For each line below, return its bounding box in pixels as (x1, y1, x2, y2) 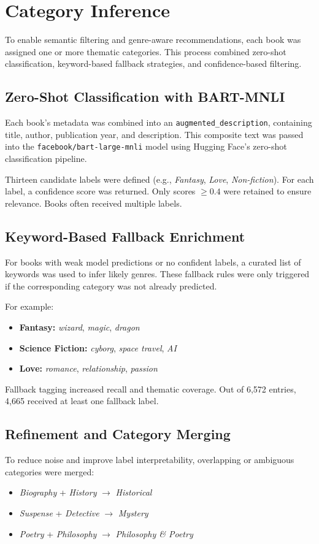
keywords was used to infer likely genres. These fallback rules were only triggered (5, 267, 310, 280)
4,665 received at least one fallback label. (5, 394, 159, 407)
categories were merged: (5, 465, 94, 478)
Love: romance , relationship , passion (19, 362, 158, 375)
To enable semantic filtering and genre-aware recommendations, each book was (5, 33, 301, 46)
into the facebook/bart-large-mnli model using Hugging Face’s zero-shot (5, 140, 287, 153)
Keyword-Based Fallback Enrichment (5, 226, 245, 245)
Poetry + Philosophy (19, 527, 97, 540)
